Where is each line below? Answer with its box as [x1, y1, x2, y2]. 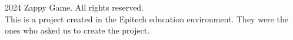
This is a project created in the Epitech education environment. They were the [5, 12, 288, 25]
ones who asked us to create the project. [5, 24, 150, 36]
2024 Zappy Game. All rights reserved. [5, 1, 144, 13]
